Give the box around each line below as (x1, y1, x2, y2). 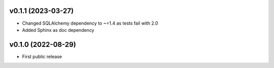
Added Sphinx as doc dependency (22, 27, 94, 33)
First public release (22, 53, 62, 59)
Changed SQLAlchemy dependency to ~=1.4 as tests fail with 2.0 (22, 20, 158, 26)
